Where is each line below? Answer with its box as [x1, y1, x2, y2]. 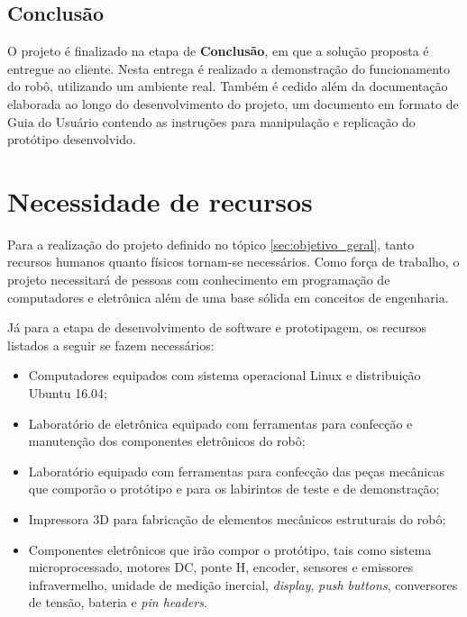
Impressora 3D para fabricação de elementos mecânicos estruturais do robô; [28, 510, 446, 529]
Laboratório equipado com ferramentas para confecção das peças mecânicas [28, 461, 444, 480]
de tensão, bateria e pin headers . [28, 593, 207, 612]
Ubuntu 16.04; [28, 384, 107, 403]
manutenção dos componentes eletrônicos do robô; [28, 431, 306, 450]
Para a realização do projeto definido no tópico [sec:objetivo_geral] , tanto [7, 234, 415, 253]
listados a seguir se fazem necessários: [7, 335, 215, 354]
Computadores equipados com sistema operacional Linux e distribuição [28, 366, 421, 385]
